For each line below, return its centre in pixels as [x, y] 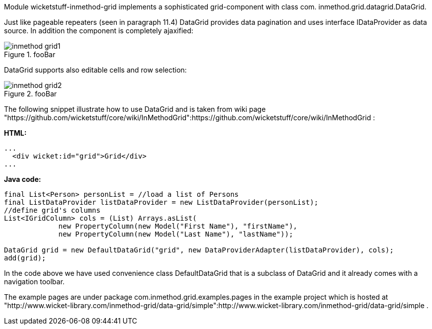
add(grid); [25, 258]
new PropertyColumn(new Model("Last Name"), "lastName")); [176, 234]
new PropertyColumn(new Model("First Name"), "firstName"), [178, 226]
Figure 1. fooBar [30, 54]
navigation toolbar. [34, 282]
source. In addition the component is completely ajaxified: [99, 31]
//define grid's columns [52, 210]
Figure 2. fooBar [31, 94]
